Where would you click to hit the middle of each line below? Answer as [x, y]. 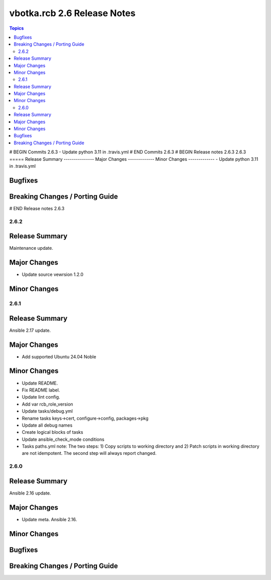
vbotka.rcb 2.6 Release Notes [72, 13]
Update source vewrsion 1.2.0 [53, 274]
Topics [17, 28]
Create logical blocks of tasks [52, 432]
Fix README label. [41, 390]
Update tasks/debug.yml [47, 411]
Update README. [40, 383]
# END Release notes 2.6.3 [37, 208]
